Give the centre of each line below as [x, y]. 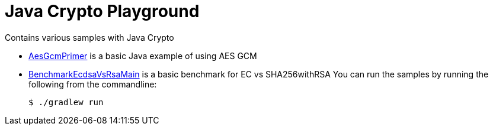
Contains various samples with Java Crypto [89, 37]
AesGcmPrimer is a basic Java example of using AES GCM [143, 56]
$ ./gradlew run [66, 102]
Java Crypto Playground [102, 11]
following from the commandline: [93, 84]
